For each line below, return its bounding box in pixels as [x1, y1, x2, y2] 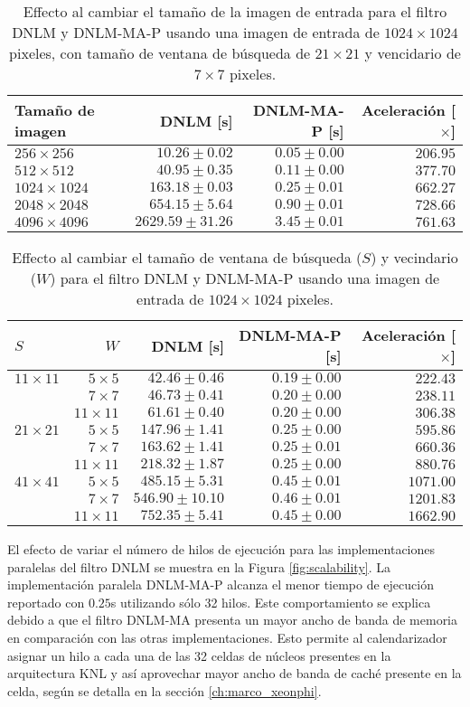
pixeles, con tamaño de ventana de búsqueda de [9, 42, 311, 63]
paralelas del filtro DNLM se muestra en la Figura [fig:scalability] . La [7, 557, 390, 576]
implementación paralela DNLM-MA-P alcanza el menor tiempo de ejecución [7, 575, 434, 594]
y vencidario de [364, 42, 461, 63]
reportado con [7, 592, 85, 611]
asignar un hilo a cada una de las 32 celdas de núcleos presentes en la [7, 646, 391, 665]
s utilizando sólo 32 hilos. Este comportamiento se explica [110, 592, 431, 611]
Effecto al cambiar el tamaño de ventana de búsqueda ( [12, 247, 362, 268]
